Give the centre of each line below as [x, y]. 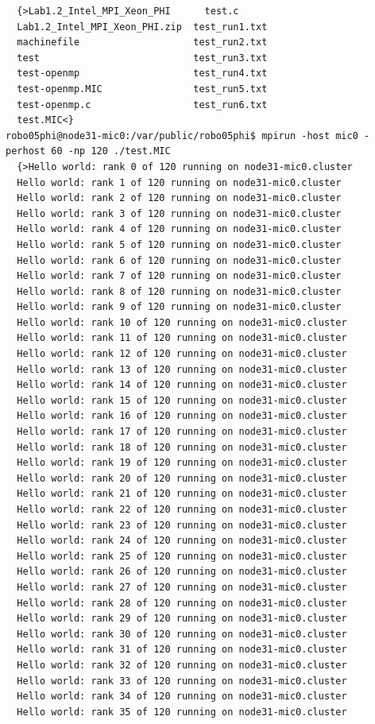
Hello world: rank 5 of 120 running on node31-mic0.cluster [179, 244]
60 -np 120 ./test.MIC [111, 151]
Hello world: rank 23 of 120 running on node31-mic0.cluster [182, 525]
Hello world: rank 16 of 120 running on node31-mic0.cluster [182, 416]
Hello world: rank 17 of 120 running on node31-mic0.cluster [182, 432]
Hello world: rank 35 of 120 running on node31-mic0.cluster [182, 712]
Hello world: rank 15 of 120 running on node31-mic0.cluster [182, 400]
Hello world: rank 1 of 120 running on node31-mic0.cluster [179, 182]
